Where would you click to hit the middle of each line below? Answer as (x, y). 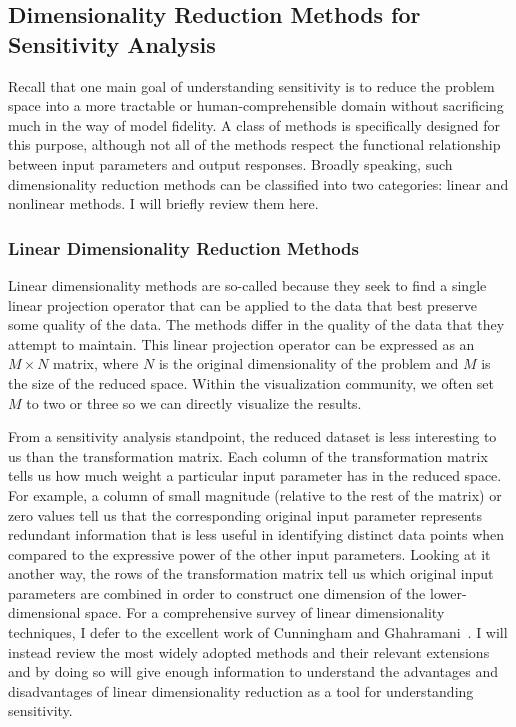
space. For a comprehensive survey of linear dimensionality (265, 612)
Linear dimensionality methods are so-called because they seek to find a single (247, 284)
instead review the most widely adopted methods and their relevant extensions (249, 651)
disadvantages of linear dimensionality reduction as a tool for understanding (241, 690)
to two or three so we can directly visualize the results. (194, 402)
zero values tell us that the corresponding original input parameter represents (245, 514)
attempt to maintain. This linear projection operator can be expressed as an (241, 343)
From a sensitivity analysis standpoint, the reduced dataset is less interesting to (252, 436)
